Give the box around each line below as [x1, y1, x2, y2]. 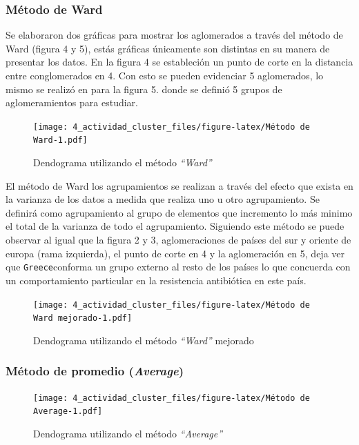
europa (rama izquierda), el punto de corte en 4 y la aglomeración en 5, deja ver [6, 246, 345, 260]
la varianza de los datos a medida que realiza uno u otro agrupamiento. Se [6, 192, 320, 206]
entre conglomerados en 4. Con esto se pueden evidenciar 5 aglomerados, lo [6, 68, 324, 82]
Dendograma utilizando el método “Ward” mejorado [33, 333, 254, 347]
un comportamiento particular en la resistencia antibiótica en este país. [6, 273, 307, 287]
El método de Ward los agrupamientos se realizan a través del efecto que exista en [6, 178, 353, 192]
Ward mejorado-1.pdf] [33, 313, 133, 324]
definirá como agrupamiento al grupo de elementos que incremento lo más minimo [6, 205, 353, 219]
